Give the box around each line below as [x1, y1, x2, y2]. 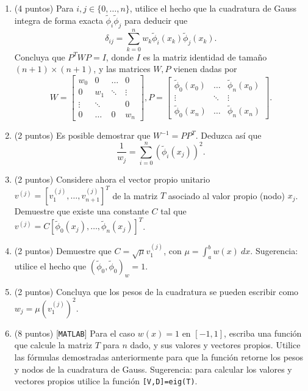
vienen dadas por [173, 62, 237, 75]
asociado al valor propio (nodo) [168, 189, 285, 202]
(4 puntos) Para [14, 2, 74, 14]
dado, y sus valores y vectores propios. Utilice [130, 338, 301, 351]
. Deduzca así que [195, 129, 262, 142]
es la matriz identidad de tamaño [143, 50, 267, 63]
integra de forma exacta [14, 13, 103, 26]
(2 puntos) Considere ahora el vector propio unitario [14, 173, 210, 186]
